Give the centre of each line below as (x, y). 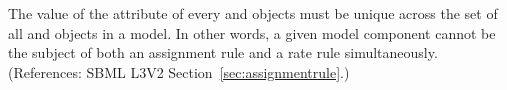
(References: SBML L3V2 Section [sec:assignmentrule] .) (179, 71)
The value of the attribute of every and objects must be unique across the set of (253, 13)
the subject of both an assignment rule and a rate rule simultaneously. (223, 52)
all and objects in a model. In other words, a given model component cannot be (252, 32)
